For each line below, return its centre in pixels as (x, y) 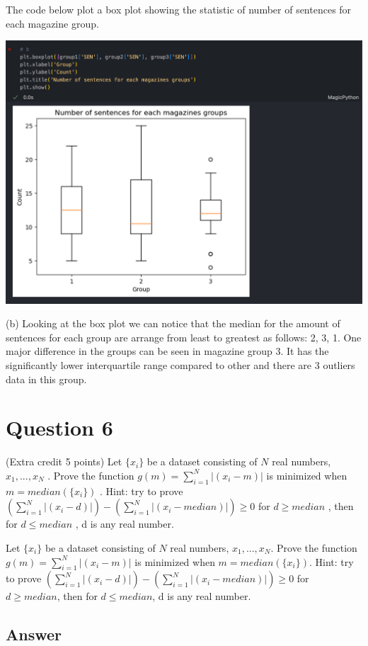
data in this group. (46, 379)
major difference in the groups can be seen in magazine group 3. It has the (167, 351)
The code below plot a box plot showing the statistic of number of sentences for (179, 9)
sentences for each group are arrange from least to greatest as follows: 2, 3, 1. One (184, 337)
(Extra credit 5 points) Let (64, 461)
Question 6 (59, 427)
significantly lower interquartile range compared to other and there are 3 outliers (180, 365)
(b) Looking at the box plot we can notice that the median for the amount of (173, 323)
